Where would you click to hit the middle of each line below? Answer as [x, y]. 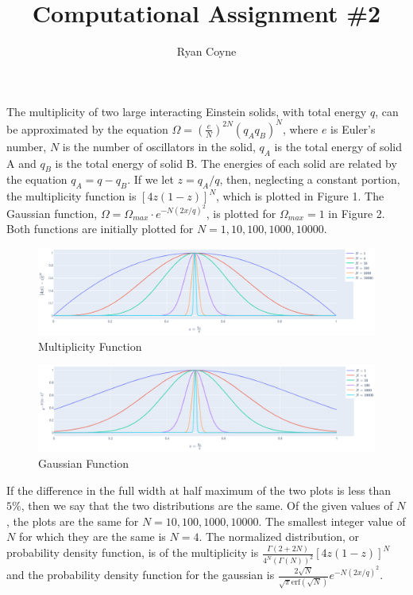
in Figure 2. [357, 213]
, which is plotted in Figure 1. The [300, 196]
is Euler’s [353, 128]
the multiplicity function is [71, 196]
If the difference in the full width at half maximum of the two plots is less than [199, 490]
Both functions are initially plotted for [100, 229]
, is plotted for [241, 213]
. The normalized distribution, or [279, 537]
